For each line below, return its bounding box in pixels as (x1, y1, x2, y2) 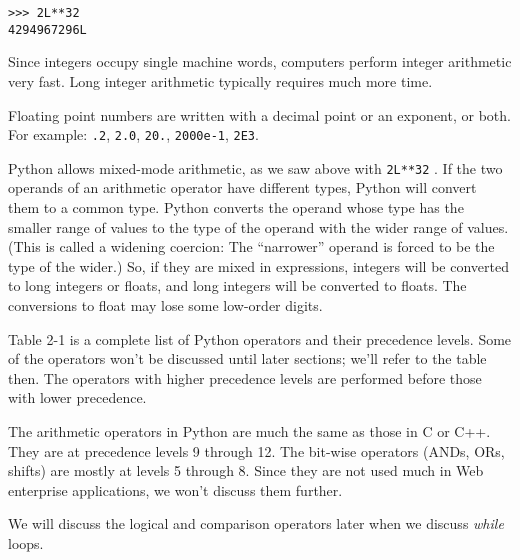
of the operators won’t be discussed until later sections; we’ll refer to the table (8, 348, 487, 369)
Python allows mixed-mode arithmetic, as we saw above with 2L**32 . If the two (8, 157, 503, 178)
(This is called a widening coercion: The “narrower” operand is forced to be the (8, 236, 495, 257)
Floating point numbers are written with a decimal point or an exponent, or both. (8, 104, 511, 125)
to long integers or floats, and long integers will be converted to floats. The (8, 275, 467, 296)
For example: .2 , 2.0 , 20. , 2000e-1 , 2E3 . (8, 124, 259, 145)
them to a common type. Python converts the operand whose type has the (8, 197, 464, 217)
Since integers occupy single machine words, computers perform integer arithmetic (8, 51, 512, 72)
